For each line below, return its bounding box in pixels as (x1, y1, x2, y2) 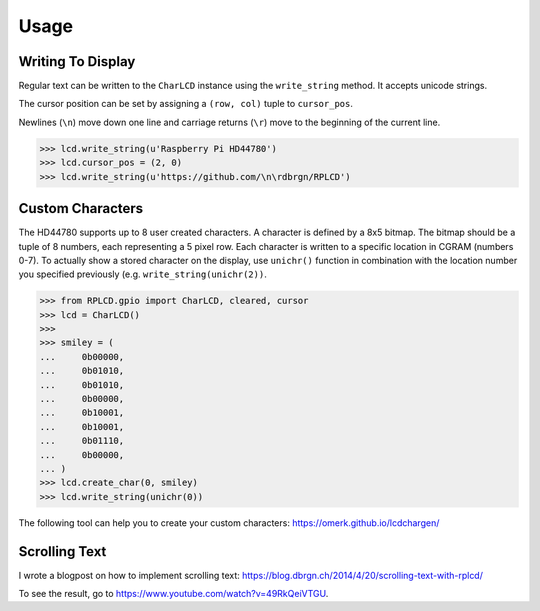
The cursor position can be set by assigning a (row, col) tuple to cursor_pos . (18, 98, 354, 110)
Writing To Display (18, 53, 136, 70)
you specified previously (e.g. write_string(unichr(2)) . (18, 268, 267, 280)
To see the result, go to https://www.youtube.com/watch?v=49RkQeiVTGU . (18, 588, 329, 600)
